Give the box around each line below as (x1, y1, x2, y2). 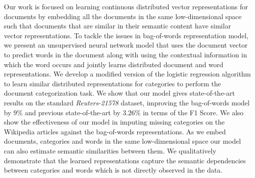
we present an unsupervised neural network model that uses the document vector (4, 40, 248, 50)
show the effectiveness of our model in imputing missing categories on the (4, 117, 225, 127)
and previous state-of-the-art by (25, 107, 121, 117)
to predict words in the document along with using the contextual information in (4, 49, 247, 59)
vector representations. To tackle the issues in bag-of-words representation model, (4, 30, 249, 40)
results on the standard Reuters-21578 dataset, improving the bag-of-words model (4, 97, 250, 107)
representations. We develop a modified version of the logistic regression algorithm (4, 69, 251, 79)
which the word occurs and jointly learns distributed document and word (4, 59, 224, 69)
